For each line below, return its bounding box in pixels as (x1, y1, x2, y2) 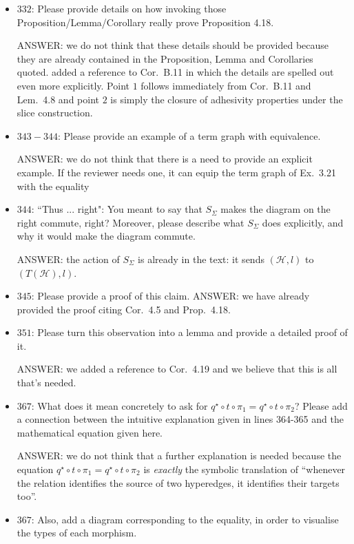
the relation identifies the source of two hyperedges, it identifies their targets (17, 475, 340, 490)
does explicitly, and (262, 215, 344, 229)
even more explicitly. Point (17, 78, 129, 92)
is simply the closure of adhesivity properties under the (110, 92, 343, 106)
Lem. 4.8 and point (17, 92, 100, 106)
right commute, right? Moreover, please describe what (17, 215, 244, 229)
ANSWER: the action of (17, 251, 120, 266)
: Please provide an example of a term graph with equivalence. (57, 128, 321, 143)
